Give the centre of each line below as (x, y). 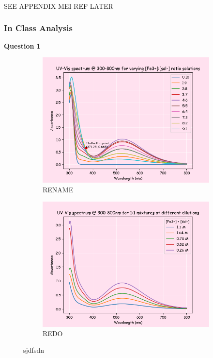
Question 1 (22, 45)
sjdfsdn (34, 349)
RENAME (58, 189)
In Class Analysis (38, 27)
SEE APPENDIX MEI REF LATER (59, 6)
